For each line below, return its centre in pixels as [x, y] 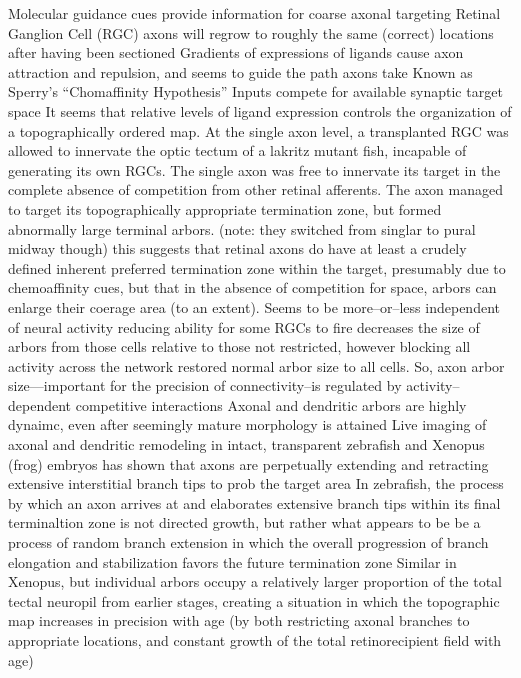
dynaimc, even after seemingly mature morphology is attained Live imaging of [247, 424]
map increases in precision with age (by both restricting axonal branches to [239, 620]
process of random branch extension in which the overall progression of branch [248, 542]
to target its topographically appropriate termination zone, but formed [225, 208]
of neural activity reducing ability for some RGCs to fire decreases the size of [244, 326]
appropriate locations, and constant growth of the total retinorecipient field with [255, 640]
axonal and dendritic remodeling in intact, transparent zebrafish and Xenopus [246, 444]
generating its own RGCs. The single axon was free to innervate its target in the [254, 169]
